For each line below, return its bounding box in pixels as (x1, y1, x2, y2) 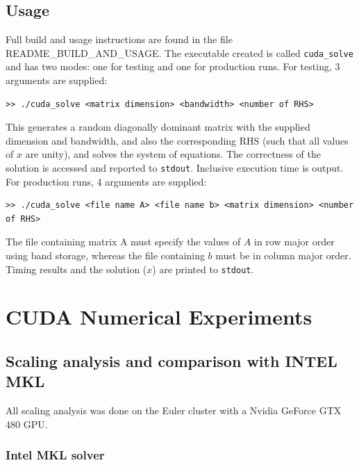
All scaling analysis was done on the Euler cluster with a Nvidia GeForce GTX (6, 403, 342, 418)
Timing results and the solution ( (6, 261, 147, 276)
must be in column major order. (215, 248, 351, 263)
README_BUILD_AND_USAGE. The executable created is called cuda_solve (6, 45, 353, 60)
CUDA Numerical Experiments (6, 302, 312, 331)
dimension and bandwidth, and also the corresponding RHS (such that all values (6, 133, 349, 147)
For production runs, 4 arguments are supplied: (6, 174, 207, 188)
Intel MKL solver (6, 446, 105, 464)
